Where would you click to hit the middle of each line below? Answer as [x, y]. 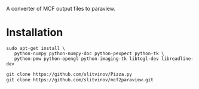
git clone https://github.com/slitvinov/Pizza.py [69, 74]
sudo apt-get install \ [36, 48]
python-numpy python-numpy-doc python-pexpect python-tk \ [89, 53]
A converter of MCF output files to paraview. [61, 9]
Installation [35, 33]
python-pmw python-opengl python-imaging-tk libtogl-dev [87, 59]
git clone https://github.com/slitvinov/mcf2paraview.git [80, 80]
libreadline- [177, 59]
